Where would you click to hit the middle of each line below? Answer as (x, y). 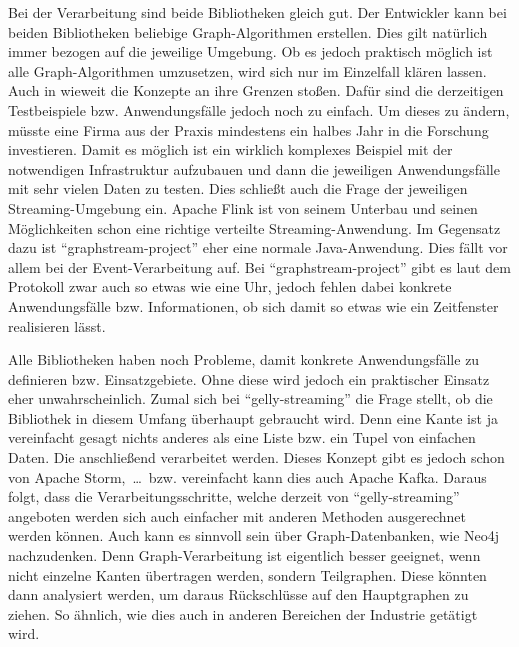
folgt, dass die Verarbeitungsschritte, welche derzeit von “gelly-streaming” (234, 496)
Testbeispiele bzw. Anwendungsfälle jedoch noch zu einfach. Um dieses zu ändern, (259, 109)
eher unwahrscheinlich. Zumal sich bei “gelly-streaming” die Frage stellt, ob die (250, 398)
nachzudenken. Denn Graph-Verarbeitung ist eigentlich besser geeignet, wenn (244, 555)
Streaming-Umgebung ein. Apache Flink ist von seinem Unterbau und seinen (243, 207)
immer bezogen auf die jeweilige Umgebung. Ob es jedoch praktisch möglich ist (250, 51)
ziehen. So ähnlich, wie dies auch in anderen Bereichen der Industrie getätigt (243, 613)
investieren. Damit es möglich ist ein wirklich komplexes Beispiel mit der (230, 149)
